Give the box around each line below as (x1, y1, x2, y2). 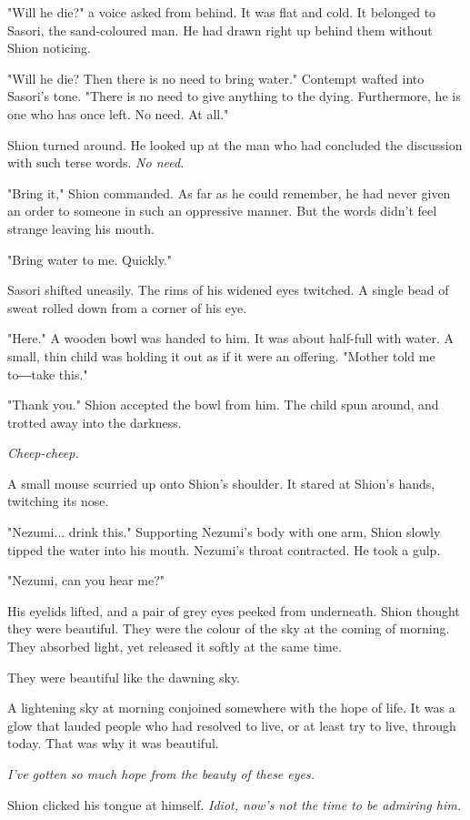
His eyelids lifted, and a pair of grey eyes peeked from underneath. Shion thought (7, 601, 460, 620)
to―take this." (7, 364, 88, 383)
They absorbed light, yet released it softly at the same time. (7, 637, 342, 656)
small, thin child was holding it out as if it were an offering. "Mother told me (7, 346, 435, 365)
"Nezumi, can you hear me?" (7, 571, 165, 590)
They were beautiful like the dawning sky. (7, 667, 241, 686)
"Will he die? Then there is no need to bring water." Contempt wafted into (7, 68, 425, 87)
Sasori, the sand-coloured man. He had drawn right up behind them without (7, 20, 433, 39)
